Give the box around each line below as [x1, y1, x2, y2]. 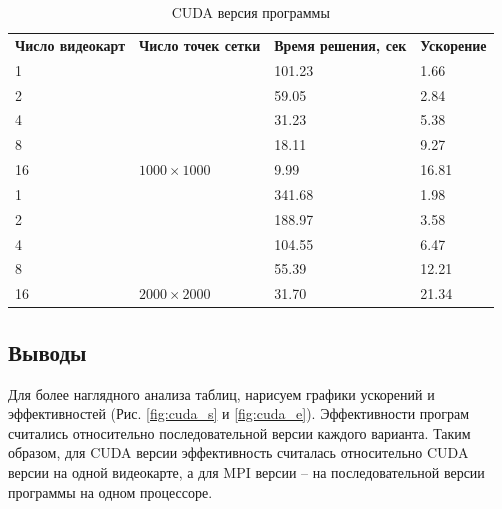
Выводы [8, 336, 87, 367]
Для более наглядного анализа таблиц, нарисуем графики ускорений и [8, 383, 435, 404]
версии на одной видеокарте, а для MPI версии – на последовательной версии [8, 461, 485, 482]
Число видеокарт [15, 34, 126, 55]
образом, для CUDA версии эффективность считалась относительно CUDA [8, 442, 469, 463]
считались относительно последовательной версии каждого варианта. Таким [8, 422, 471, 443]
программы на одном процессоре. [8, 481, 213, 502]
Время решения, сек [274, 34, 407, 55]
